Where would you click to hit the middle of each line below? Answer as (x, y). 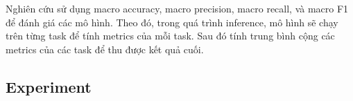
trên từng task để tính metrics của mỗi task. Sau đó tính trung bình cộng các (170, 36)
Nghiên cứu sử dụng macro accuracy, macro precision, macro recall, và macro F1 (177, 8)
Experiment (49, 86)
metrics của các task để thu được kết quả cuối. (105, 49)
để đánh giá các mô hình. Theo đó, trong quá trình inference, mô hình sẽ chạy (172, 22)
